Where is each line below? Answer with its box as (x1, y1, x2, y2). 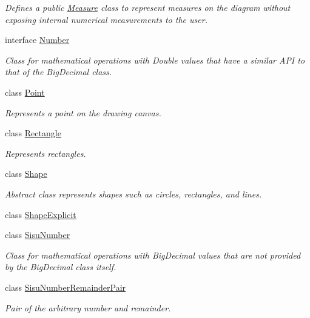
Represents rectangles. (5, 147, 86, 159)
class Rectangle (5, 127, 61, 139)
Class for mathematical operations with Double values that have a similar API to (5, 53, 305, 66)
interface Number (5, 33, 70, 46)
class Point (5, 85, 45, 98)
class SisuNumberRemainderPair (5, 280, 126, 293)
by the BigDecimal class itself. (5, 260, 116, 273)
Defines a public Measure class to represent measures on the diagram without (5, 1, 291, 13)
